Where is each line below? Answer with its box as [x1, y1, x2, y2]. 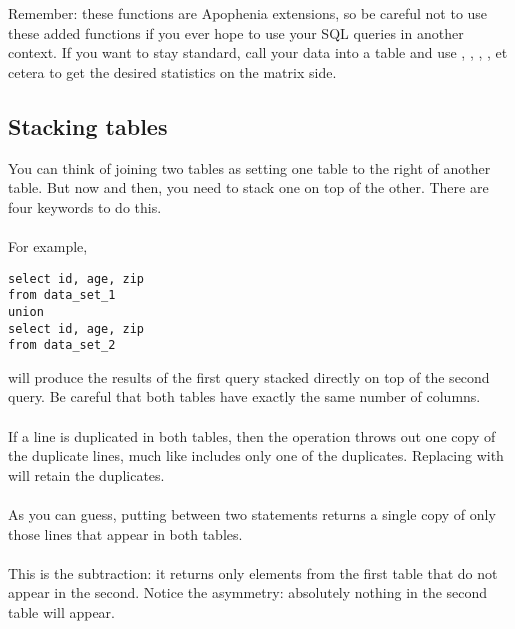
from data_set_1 [8, 288, 116, 303]
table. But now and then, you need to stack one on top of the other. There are [8, 177, 489, 198]
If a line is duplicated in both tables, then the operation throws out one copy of [8, 425, 496, 446]
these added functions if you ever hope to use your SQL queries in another [8, 22, 464, 43]
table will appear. [8, 601, 116, 622]
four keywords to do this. [8, 196, 162, 217]
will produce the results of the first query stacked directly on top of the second [8, 366, 490, 387]
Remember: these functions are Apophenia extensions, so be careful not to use [8, 3, 488, 23]
